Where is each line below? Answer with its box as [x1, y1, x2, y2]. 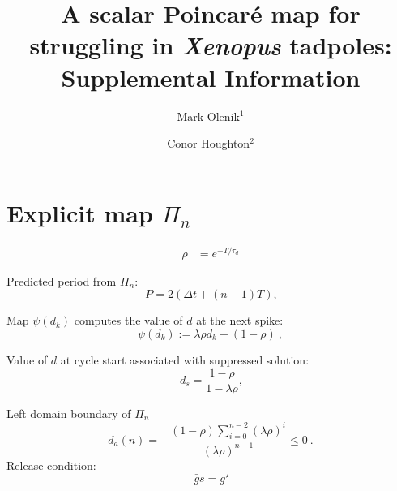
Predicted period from [6, 272, 117, 289]
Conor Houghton [167, 135, 250, 152]
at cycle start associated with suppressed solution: [60, 351, 309, 368]
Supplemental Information [61, 60, 361, 93]
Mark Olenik [177, 107, 240, 124]
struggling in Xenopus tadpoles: [29, 28, 392, 62]
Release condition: [6, 456, 96, 473]
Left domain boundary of [6, 404, 131, 421]
